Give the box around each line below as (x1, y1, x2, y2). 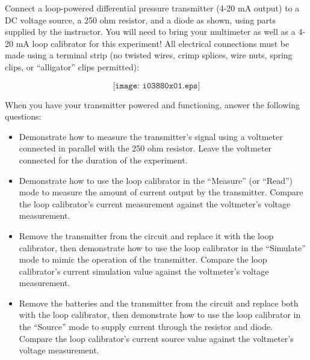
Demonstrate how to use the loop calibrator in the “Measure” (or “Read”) (19, 174, 293, 186)
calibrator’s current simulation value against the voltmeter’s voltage (19, 264, 269, 277)
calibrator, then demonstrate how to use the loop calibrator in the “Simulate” (19, 241, 306, 254)
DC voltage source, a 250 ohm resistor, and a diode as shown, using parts (5, 13, 276, 26)
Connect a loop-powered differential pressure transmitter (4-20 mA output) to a (5, 2, 300, 14)
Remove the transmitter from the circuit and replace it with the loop (19, 229, 274, 242)
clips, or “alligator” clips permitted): (5, 60, 140, 73)
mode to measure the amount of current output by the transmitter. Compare (19, 186, 303, 198)
